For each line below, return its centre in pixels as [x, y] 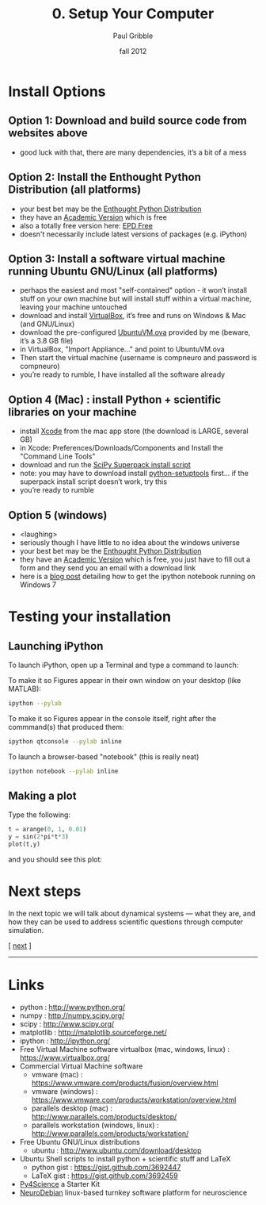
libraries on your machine [72, 412]
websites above [48, 133]
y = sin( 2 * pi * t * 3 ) [38, 837]
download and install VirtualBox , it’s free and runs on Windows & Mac [133, 316]
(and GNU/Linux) [47, 324]
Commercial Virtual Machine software [81, 1066]
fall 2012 [133, 51]
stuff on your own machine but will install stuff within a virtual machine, [135, 299]
